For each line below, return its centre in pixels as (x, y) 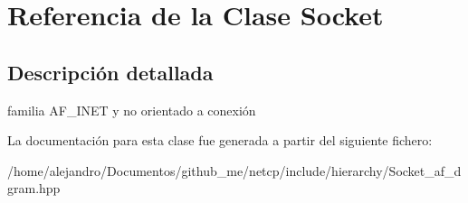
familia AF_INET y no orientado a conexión (132, 110)
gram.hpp (34, 188)
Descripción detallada (110, 72)
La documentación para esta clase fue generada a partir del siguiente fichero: (220, 140)
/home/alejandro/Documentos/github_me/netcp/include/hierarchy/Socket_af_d (234, 170)
